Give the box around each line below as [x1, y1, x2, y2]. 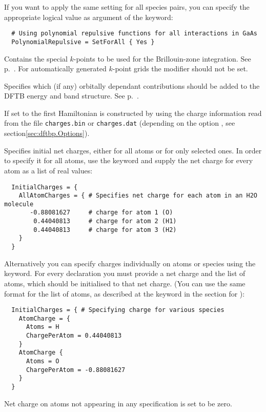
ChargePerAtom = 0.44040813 [26, 332, 122, 340]
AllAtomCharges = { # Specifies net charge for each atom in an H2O [18, 192, 257, 200]
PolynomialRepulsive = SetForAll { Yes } [11, 38, 155, 46]
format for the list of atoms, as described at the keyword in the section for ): [4, 288, 245, 299]
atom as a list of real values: [4, 165, 93, 175]
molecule [4, 200, 34, 208]
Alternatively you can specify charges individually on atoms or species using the [4, 258, 256, 268]
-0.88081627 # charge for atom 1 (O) [30, 209, 173, 217]
